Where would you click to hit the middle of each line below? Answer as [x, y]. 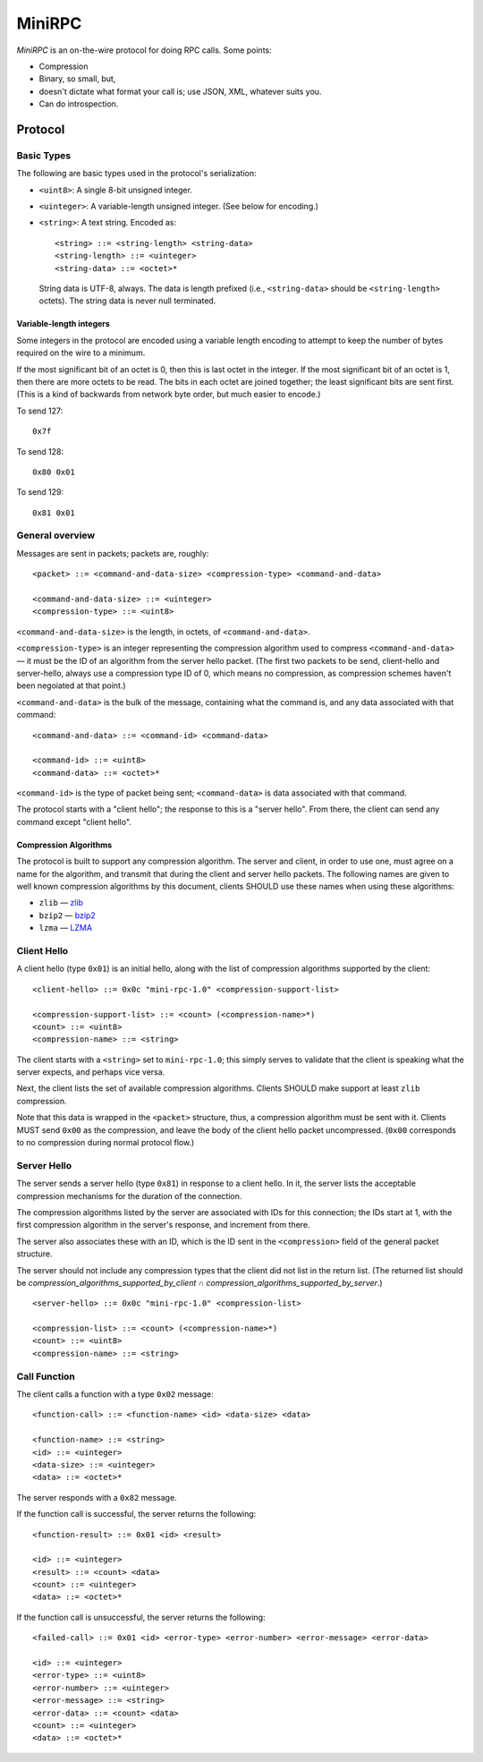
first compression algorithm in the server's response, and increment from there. [163, 1225]
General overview [56, 535]
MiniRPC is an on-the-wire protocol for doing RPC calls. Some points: [144, 50]
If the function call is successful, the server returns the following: [136, 1514]
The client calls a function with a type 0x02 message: [115, 1394]
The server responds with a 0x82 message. [97, 1497]
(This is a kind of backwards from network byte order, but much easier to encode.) [169, 395]
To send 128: [40, 451]
